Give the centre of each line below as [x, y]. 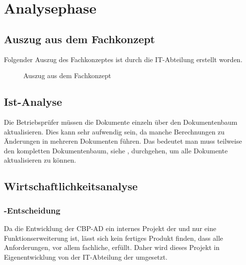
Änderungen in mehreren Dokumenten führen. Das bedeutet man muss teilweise [123, 141]
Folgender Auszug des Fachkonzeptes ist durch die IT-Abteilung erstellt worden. [123, 59]
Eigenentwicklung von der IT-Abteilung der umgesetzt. [86, 257]
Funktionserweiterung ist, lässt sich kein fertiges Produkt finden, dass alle [114, 238]
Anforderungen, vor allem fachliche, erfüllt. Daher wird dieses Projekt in [112, 247]
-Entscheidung [32, 210]
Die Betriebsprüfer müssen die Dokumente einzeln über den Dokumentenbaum [121, 122]
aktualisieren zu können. [40, 160]
